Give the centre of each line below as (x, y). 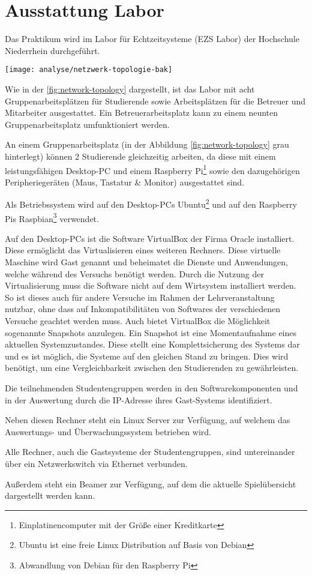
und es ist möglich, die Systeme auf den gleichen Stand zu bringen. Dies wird (147, 356)
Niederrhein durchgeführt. (52, 50)
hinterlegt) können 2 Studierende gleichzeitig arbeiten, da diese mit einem (140, 156)
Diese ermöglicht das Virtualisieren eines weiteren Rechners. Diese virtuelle (143, 250)
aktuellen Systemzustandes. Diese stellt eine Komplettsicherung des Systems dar (152, 344)
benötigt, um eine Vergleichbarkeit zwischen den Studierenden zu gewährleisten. (152, 368)
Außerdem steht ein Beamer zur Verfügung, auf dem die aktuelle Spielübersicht (151, 483)
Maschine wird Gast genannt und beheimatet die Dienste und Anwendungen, (146, 262)
